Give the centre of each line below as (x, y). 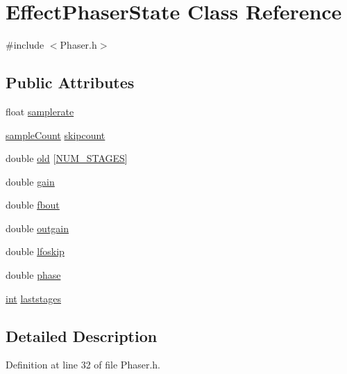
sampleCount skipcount (56, 135)
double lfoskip (35, 251)
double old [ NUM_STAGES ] (67, 158)
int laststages (33, 298)
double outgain (37, 228)
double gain (30, 181)
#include (25, 45)
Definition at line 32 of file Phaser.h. (83, 365)
